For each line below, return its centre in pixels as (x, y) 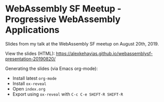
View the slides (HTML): (30, 53)
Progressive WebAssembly (63, 19)
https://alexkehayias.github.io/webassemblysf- (104, 53)
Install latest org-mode (34, 78)
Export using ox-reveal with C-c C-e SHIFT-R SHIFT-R (68, 94)
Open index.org (29, 88)
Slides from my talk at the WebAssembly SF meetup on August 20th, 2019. (82, 43)
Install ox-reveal (29, 83)
